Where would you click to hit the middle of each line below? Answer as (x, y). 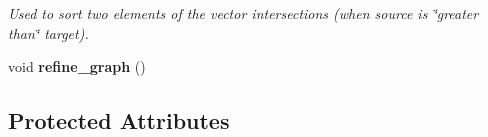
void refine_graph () (77, 66)
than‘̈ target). (48, 32)
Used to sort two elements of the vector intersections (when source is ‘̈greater (243, 13)
